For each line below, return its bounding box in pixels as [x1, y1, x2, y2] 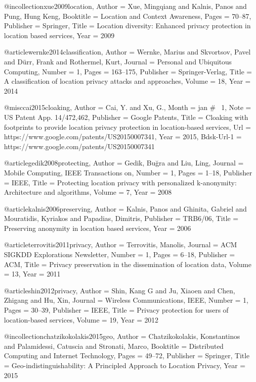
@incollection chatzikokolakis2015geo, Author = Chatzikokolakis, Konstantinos [4, 331, 240, 341]
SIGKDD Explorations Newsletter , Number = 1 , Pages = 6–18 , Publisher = [4, 249, 235, 260]
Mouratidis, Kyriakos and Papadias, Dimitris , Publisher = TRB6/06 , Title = [4, 213, 239, 223]
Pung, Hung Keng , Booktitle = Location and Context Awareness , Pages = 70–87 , [4, 10, 252, 21]
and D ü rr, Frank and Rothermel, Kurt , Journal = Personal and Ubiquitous [4, 56, 232, 66]
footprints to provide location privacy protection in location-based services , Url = [4, 121, 251, 132]
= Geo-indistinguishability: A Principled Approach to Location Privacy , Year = [4, 360, 246, 370]
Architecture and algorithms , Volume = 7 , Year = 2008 [4, 187, 172, 197]
